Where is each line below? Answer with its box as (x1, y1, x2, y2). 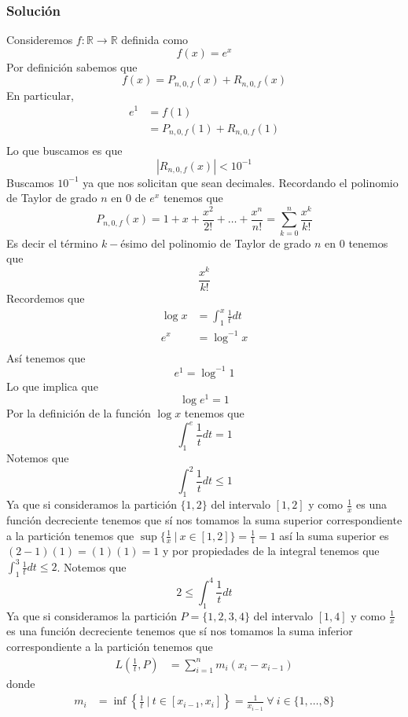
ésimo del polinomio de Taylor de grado (120, 234, 311, 251)
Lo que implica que (6, 377, 98, 394)
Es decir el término (6, 234, 98, 251)
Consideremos (6, 31, 73, 48)
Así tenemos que (6, 349, 86, 366)
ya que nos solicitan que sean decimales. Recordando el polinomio (83, 174, 399, 190)
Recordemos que (6, 290, 85, 307)
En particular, (6, 86, 74, 103)
